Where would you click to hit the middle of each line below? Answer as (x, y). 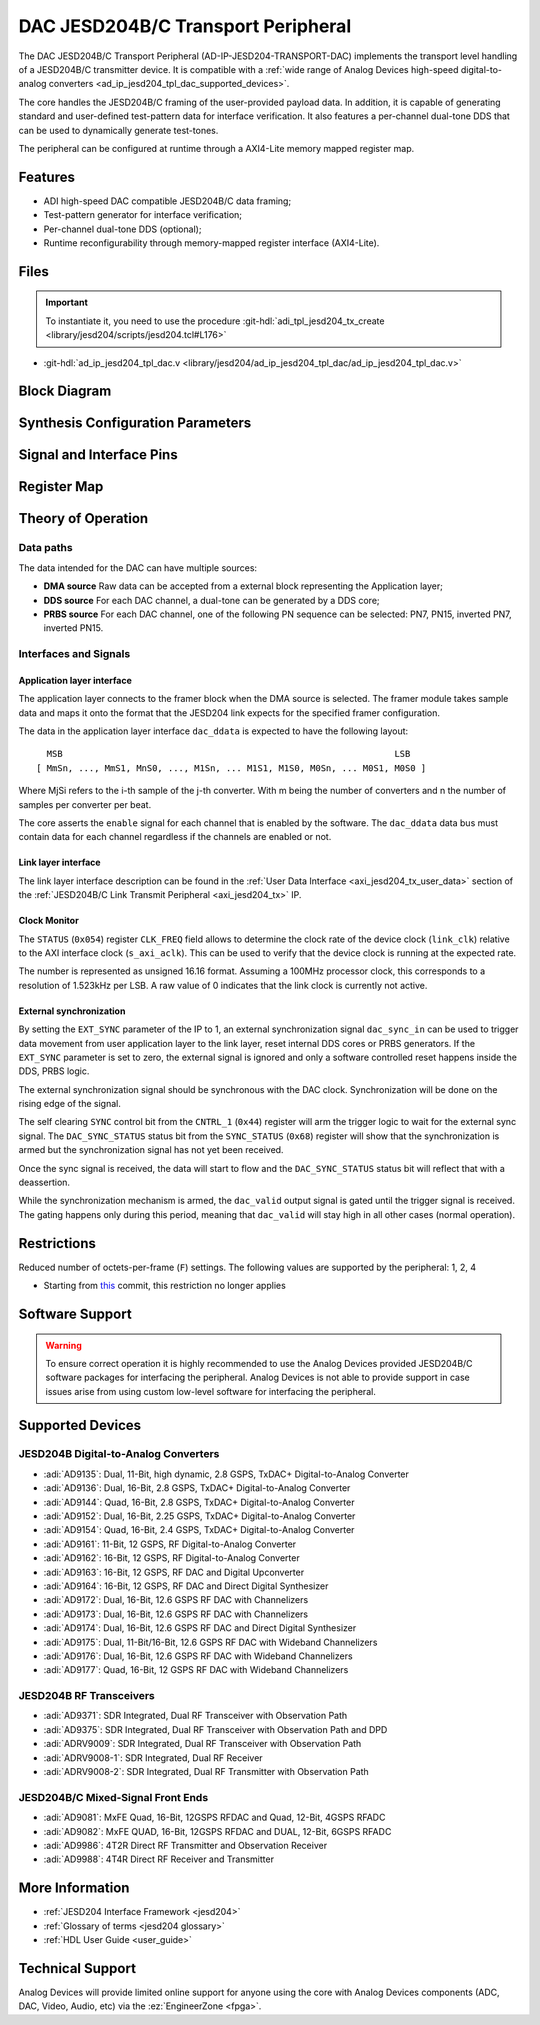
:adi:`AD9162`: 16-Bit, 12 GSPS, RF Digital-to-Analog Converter (171, 1558)
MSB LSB (228, 754)
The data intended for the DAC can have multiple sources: (138, 567)
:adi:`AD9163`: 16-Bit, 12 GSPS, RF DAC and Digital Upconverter (174, 1572)
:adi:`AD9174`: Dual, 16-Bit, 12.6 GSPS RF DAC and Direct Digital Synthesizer (200, 1628)
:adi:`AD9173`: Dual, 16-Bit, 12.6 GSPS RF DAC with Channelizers (176, 1614)
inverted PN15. (73, 628)
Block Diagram (65, 391)
